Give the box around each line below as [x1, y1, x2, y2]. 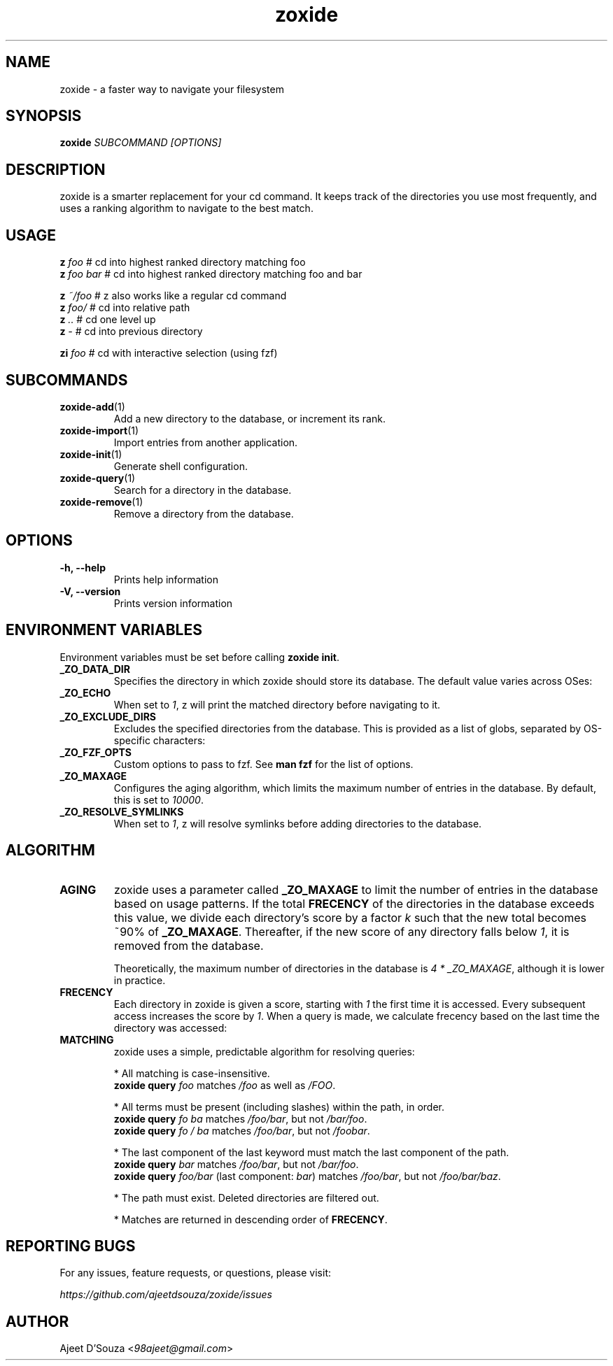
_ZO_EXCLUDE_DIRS [59, 710, 157, 723]
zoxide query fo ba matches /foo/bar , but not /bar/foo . [113, 1112, 367, 1125]
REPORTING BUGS [6, 1237, 136, 1255]
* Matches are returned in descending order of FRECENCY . [113, 1213, 388, 1225]
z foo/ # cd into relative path [59, 301, 190, 314]
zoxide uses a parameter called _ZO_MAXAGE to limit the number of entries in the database [114, 882, 598, 897]
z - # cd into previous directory [59, 325, 203, 338]
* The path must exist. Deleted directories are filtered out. [113, 1191, 379, 1204]
